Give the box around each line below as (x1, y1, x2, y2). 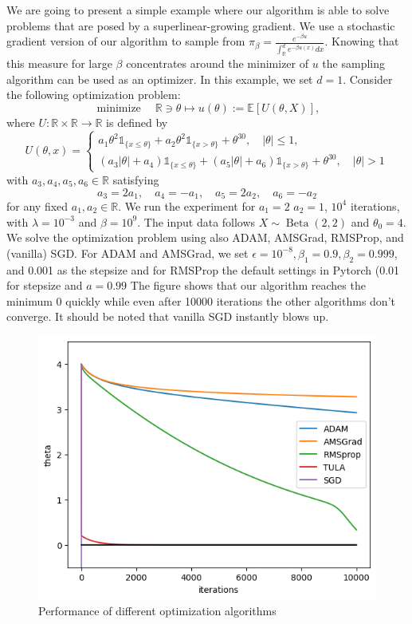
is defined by (106, 113, 168, 130)
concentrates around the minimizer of (126, 55, 309, 72)
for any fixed (6, 197, 69, 214)
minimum (6, 292, 53, 309)
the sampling (322, 55, 385, 72)
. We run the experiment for (118, 197, 256, 214)
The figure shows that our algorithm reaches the (130, 277, 366, 294)
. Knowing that (324, 33, 399, 49)
